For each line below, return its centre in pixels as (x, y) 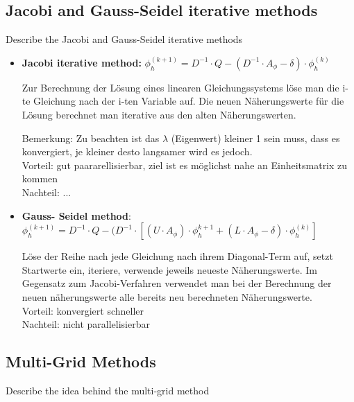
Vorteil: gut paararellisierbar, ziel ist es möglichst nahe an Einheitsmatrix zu (185, 165)
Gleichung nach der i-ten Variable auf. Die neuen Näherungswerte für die (189, 101)
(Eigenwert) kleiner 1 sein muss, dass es (255, 138)
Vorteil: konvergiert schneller (83, 310)
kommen (40, 178)
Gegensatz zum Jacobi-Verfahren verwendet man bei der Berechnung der (177, 283)
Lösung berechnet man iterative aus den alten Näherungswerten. (159, 114)
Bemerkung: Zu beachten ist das (91, 138)
